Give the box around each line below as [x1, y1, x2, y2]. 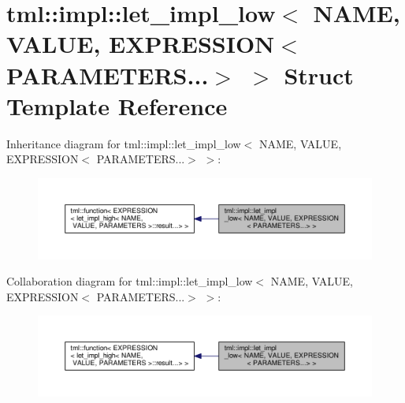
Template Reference [6, 89, 228, 121]
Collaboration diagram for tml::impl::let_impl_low [6, 273, 253, 289]
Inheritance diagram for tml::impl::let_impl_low [6, 135, 241, 151]
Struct [284, 58, 354, 91]
